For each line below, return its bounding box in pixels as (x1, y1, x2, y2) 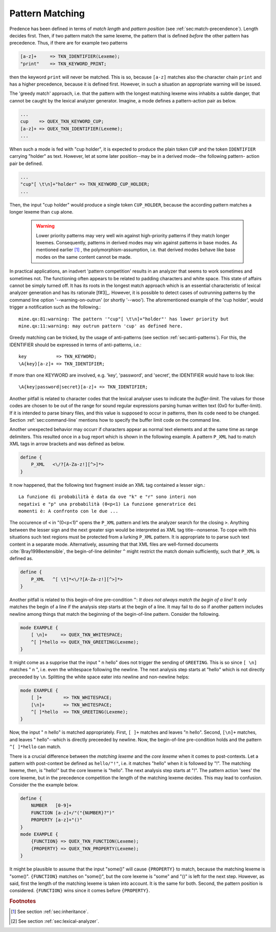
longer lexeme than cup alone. (9, 209, 74, 215)
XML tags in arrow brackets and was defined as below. (9, 441, 125, 447)
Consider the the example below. (9, 782, 79, 788)
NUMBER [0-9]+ (31, 802, 72, 809)
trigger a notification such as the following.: (9, 304, 101, 310)
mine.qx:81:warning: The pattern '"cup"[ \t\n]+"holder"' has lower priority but (18, 316, 229, 322)
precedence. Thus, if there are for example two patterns (9, 40, 128, 46)
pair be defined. (9, 160, 43, 167)
